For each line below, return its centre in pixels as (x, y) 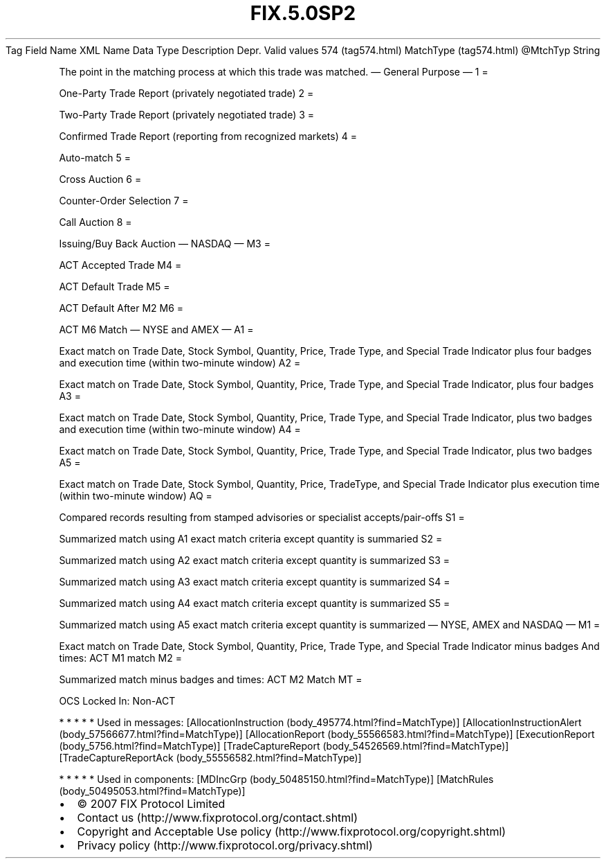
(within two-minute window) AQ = (136, 495)
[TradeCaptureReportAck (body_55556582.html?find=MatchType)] (210, 757)
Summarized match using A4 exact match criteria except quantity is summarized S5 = (255, 603)
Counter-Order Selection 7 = (124, 200)
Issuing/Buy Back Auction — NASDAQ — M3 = (165, 243)
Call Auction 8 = (95, 222)
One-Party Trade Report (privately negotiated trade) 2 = (186, 93)
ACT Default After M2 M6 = (121, 308)
